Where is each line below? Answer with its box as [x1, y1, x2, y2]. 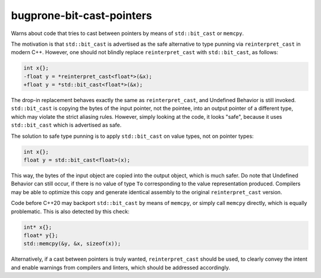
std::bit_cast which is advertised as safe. [11, 122, 122, 129]
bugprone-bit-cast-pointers [11, 9, 152, 22]
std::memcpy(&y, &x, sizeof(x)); [23, 241, 121, 247]
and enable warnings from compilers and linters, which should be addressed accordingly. [11, 264, 230, 271]
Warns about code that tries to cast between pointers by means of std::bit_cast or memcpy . [11, 30, 244, 37]
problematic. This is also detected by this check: [11, 208, 130, 215]
